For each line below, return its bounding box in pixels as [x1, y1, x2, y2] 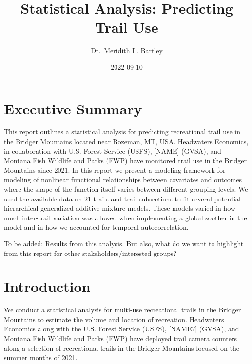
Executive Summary [4, 98, 142, 118]
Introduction [4, 276, 91, 296]
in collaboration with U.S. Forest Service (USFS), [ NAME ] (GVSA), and [4, 146, 221, 156]
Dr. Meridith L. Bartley [91, 45, 163, 55]
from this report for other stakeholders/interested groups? [4, 248, 177, 258]
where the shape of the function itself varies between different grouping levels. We [4, 184, 248, 194]
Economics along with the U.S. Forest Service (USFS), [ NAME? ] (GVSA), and [4, 324, 239, 334]
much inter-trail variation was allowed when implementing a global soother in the [4, 212, 247, 222]
